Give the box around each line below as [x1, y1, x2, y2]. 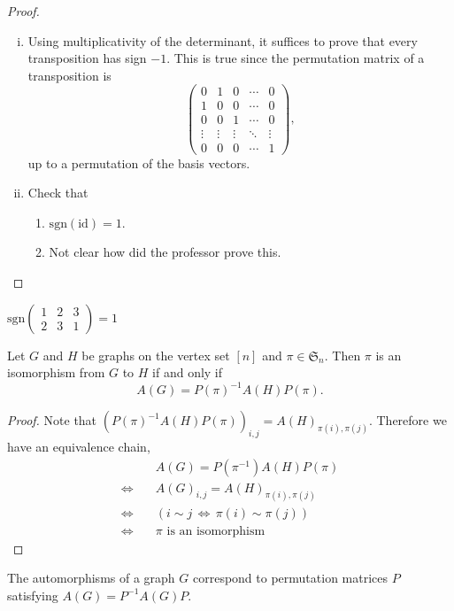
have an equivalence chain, [7, 437, 150, 456]
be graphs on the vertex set [81, 345, 230, 364]
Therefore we [376, 411, 447, 429]
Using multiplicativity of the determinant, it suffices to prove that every [27, 31, 418, 50]
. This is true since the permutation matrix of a [166, 49, 425, 67]
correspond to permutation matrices [192, 568, 389, 587]
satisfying [7, 585, 58, 604]
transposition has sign [27, 49, 147, 67]
